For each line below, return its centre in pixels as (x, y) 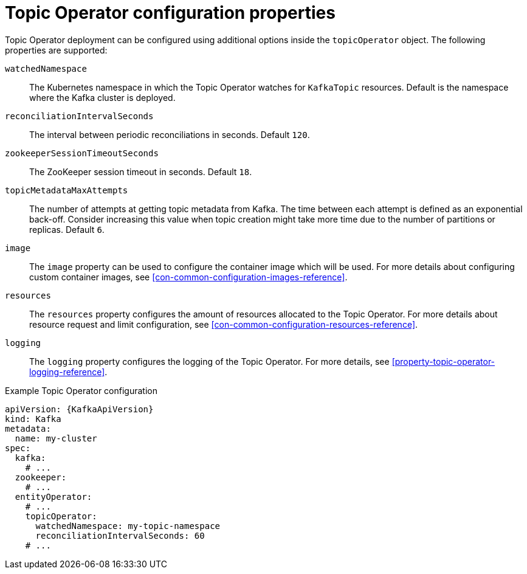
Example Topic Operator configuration (81, 390)
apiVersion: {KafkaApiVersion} (79, 409)
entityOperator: (53, 496)
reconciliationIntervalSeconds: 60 (120, 535)
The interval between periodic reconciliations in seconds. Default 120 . (170, 134)
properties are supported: (56, 50)
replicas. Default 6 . (67, 229)
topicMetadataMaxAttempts (67, 190)
